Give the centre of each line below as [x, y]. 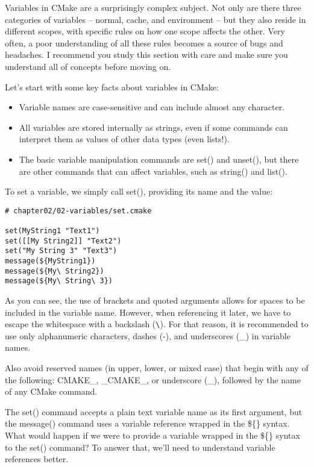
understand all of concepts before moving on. [88, 66]
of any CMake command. [51, 391]
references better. [37, 459]
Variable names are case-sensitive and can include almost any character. [152, 107]
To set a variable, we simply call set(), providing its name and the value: [139, 191]
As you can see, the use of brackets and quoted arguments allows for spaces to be [155, 300]
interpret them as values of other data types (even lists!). [124, 139]
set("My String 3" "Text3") [61, 251]
